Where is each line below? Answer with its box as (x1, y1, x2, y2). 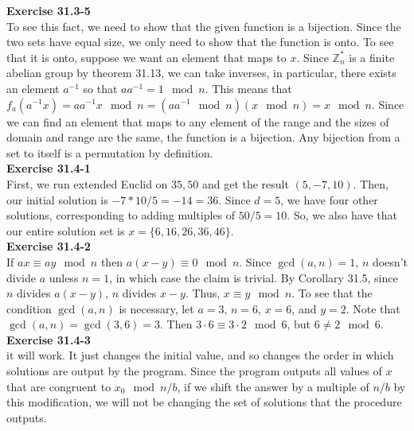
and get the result (201, 175, 289, 192)
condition (6, 300, 52, 316)
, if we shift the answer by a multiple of (177, 378, 369, 394)
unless (49, 269, 79, 285)
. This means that (205, 80, 292, 96)
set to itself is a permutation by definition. (6, 144, 213, 161)
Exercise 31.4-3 (6, 331, 91, 348)
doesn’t (372, 253, 408, 270)
